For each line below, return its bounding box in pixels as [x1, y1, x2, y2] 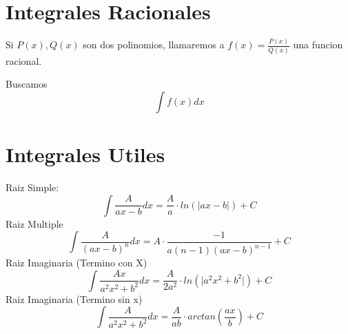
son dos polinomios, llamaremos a [83, 37, 225, 52]
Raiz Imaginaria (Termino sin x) [6, 291, 143, 306]
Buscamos [6, 77, 48, 91]
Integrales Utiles [6, 140, 165, 168]
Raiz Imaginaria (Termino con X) [6, 255, 147, 270]
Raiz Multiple [6, 216, 63, 230]
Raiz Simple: [6, 180, 59, 195]
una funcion [293, 37, 343, 52]
